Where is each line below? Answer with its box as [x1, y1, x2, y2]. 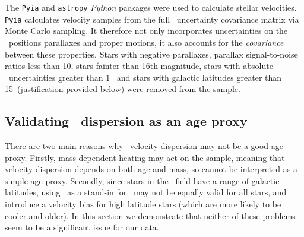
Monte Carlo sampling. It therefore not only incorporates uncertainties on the [5, 24, 288, 37]
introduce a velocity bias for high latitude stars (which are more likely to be [5, 198, 281, 210]
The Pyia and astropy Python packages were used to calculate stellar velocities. [5, 1, 297, 13]
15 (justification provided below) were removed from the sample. [5, 83, 240, 95]
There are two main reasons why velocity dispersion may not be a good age [5, 140, 284, 152]
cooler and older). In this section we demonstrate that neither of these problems [5, 209, 296, 222]
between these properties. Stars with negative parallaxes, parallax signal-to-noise [5, 48, 298, 60]
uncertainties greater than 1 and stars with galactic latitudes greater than [8, 71, 282, 83]
